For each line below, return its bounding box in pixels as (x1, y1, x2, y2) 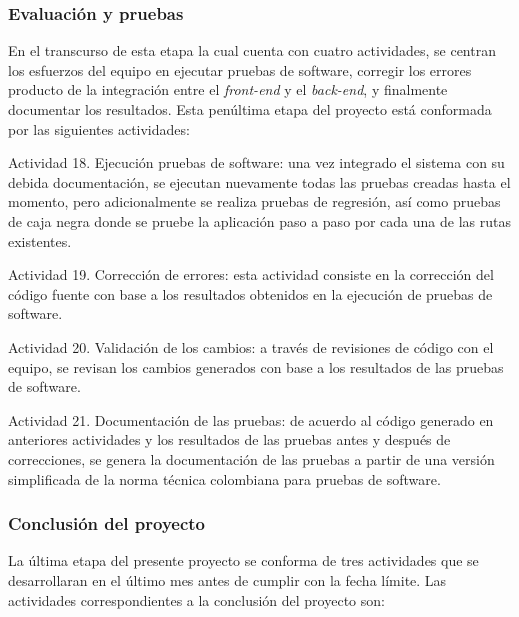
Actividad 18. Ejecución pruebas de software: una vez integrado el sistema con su (8, 152, 505, 173)
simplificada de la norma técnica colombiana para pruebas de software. (8, 468, 441, 489)
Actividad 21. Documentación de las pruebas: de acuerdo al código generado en (8, 409, 494, 430)
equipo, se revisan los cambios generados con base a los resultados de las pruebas (8, 356, 504, 377)
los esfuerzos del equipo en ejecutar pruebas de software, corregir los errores (8, 59, 472, 80)
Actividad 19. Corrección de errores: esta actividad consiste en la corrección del (8, 264, 494, 285)
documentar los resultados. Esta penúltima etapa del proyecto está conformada (8, 99, 492, 119)
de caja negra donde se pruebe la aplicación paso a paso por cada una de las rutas (8, 210, 511, 231)
